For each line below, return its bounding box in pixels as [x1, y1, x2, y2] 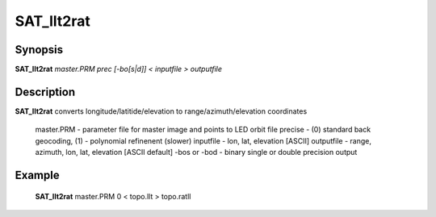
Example [15, 168, 60, 182]
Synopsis [15, 43, 64, 56]
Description [15, 85, 76, 98]
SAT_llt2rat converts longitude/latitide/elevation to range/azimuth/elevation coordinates [15, 106, 308, 116]
